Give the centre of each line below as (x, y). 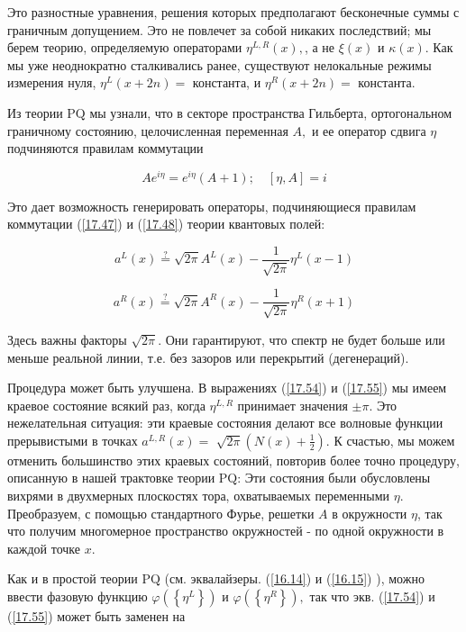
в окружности (370, 513)
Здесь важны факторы (67, 339)
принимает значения (292, 405)
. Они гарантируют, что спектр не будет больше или (302, 339)
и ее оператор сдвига (369, 130)
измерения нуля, (52, 82)
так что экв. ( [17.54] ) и (372, 596)
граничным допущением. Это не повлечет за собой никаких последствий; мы (219, 29)
